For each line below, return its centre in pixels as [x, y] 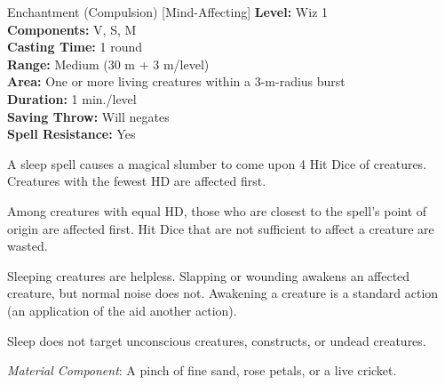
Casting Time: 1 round [75, 47]
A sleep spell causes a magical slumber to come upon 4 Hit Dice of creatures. [217, 163]
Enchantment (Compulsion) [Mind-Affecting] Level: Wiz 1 [168, 12]
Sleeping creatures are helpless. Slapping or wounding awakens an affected [209, 275]
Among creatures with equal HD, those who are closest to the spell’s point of [217, 210]
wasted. [28, 246]
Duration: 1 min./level [72, 98]
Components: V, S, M [72, 29]
